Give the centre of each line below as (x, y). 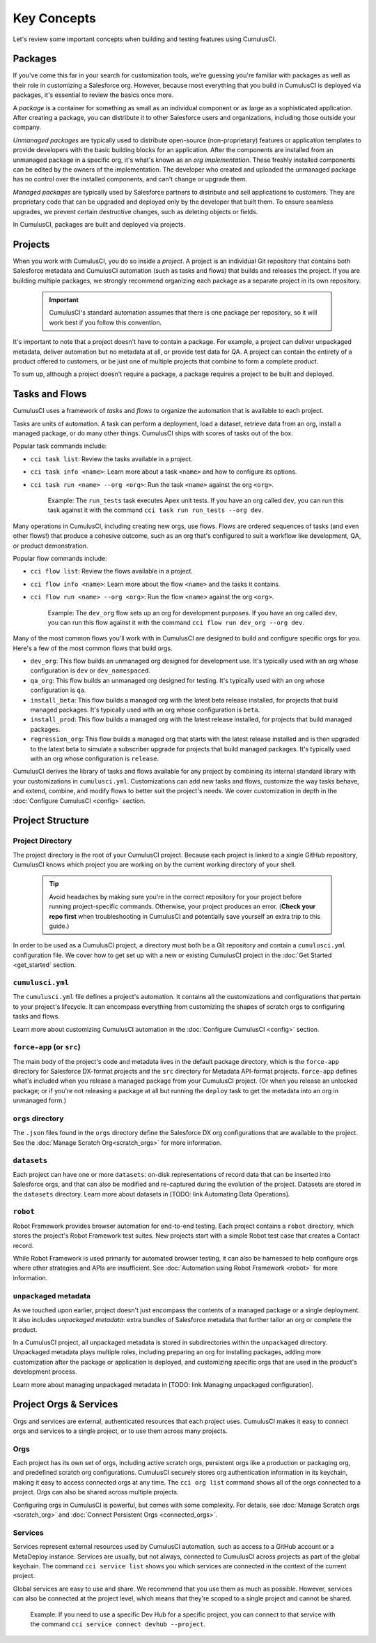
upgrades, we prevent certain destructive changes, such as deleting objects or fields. (135, 211)
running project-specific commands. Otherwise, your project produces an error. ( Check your (182, 906)
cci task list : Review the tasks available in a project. (111, 459)
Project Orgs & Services (65, 1405)
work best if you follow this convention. (105, 322)
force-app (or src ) (47, 1047)
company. (27, 127)
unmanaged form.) (40, 1101)
